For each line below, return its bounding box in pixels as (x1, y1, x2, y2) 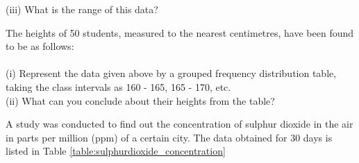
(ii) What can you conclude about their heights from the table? (6, 93, 275, 108)
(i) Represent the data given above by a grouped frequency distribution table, (6, 66, 337, 80)
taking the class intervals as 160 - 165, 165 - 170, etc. (6, 79, 231, 94)
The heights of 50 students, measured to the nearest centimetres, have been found (6, 25, 354, 40)
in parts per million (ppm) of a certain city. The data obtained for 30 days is (6, 130, 333, 144)
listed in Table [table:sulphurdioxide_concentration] (6, 144, 226, 158)
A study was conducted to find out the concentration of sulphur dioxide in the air (6, 117, 353, 131)
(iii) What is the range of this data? (6, 2, 158, 16)
